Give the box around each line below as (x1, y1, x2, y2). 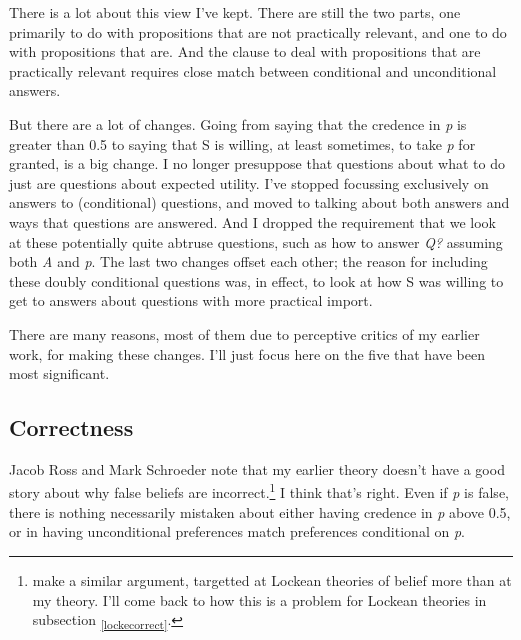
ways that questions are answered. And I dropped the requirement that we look (9, 211, 496, 232)
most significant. (9, 363, 110, 384)
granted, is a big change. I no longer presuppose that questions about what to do (9, 153, 505, 174)
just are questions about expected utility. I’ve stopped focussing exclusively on (9, 172, 489, 193)
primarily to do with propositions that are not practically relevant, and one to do (9, 21, 507, 42)
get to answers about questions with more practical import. (9, 290, 373, 311)
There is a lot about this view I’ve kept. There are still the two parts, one (9, 2, 461, 22)
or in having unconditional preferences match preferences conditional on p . (9, 521, 465, 542)
